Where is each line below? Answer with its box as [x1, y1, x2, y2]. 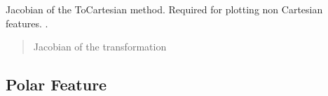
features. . [6, 15, 48, 30]
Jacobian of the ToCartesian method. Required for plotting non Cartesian [6, 2, 323, 16]
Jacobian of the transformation [33, 39, 167, 54]
